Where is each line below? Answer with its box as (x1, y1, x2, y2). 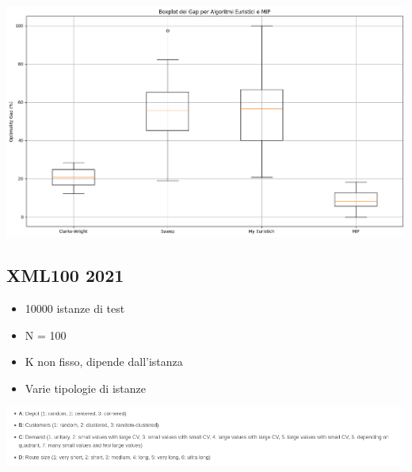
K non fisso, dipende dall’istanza (25, 353, 183, 370)
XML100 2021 (6, 263, 124, 287)
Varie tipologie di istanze (25, 379, 146, 396)
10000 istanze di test (25, 299, 125, 316)
